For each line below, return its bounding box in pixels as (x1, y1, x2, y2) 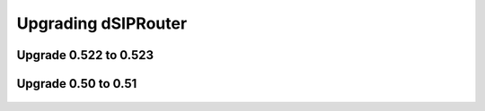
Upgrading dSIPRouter (16, 13, 188, 33)
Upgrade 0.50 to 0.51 (16, 76, 137, 91)
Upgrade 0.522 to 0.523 (16, 47, 154, 63)
